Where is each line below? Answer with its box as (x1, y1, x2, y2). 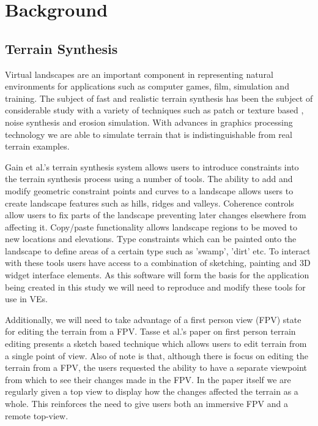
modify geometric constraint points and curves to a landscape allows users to (5, 184, 294, 197)
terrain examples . (5, 140, 70, 153)
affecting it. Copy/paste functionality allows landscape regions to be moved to (5, 220, 297, 233)
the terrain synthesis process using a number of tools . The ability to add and (5, 172, 293, 185)
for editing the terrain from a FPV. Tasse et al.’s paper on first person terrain (5, 325, 296, 338)
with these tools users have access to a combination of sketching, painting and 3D (5, 256, 311, 269)
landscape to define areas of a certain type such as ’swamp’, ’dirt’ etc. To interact (5, 244, 311, 257)
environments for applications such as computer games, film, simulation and (5, 80, 289, 93)
